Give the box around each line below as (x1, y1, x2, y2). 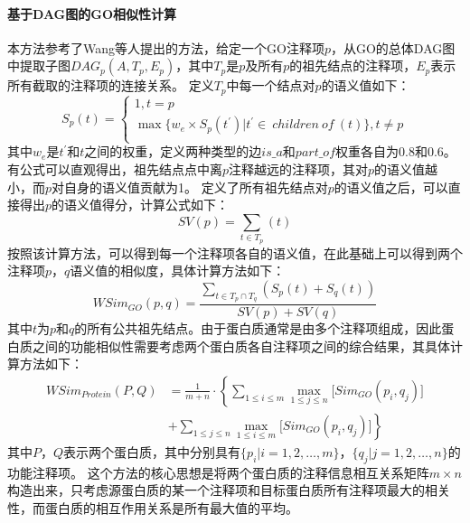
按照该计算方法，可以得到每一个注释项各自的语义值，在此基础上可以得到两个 (7, 243, 463, 262)
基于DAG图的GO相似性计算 (7, 4, 177, 23)
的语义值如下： (321, 76, 410, 95)
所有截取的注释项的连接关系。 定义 (7, 76, 214, 95)
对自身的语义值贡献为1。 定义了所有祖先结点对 (52, 177, 328, 196)
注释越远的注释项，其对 (229, 160, 369, 179)
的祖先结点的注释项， (289, 56, 417, 75)
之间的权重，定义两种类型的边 (84, 142, 262, 161)
